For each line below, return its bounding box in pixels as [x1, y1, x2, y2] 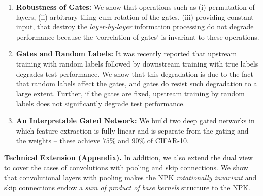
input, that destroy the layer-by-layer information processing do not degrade [16, 21, 254, 32]
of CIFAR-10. [147, 135, 189, 146]
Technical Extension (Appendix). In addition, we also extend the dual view [4, 152, 253, 162]
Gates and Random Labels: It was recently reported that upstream [16, 48, 237, 59]
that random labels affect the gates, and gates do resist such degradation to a [16, 78, 257, 89]
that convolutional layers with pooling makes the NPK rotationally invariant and [4, 172, 257, 182]
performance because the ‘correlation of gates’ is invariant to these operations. [16, 31, 259, 42]
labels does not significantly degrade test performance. [16, 98, 185, 109]
